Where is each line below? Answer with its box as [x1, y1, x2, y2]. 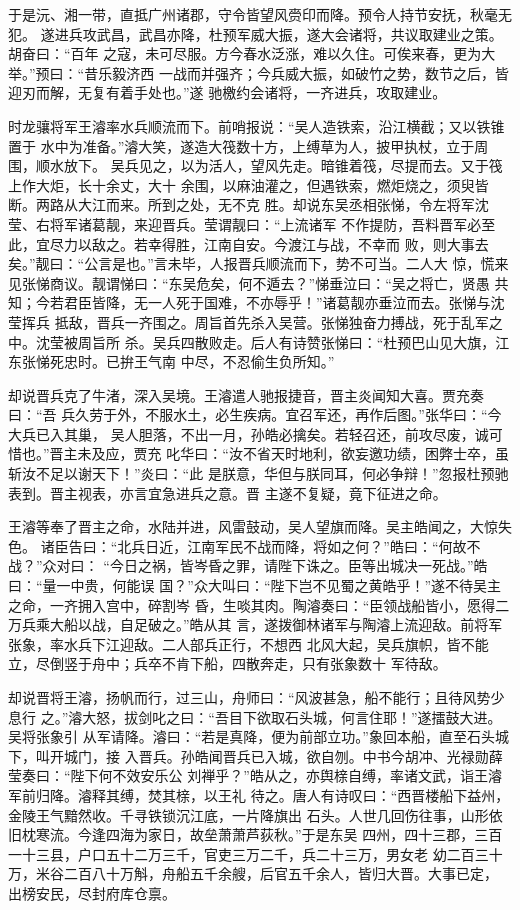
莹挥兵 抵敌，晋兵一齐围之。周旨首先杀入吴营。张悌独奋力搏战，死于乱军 [8, 311, 489, 332]
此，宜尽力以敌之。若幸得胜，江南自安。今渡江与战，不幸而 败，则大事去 [8, 233, 489, 254]
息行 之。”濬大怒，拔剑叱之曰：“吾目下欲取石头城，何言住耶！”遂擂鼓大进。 [8, 706, 502, 727]
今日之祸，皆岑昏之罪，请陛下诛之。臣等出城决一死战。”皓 [109, 555, 488, 576]
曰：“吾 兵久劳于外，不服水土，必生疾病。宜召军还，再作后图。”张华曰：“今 [8, 404, 502, 425]
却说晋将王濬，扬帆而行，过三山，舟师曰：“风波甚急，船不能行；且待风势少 [8, 687, 505, 707]
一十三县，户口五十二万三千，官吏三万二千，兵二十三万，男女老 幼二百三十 [8, 843, 503, 864]
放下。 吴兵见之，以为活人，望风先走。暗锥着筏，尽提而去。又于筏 [63, 155, 503, 176]
